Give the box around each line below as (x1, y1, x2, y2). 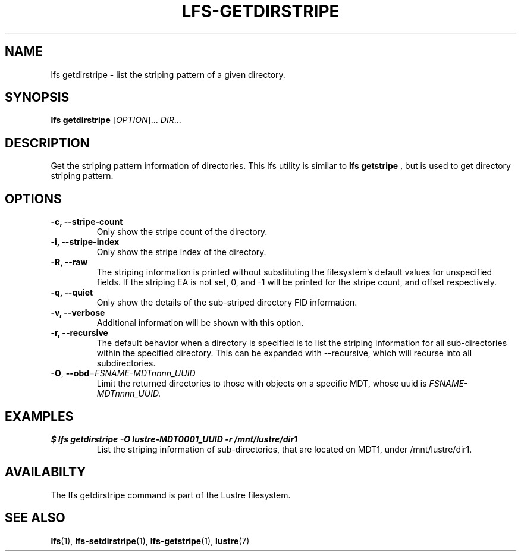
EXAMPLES (5, 409, 74, 424)
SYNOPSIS (5, 90, 70, 105)
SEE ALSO (5, 510, 65, 526)
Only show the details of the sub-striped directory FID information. (96, 297, 357, 308)
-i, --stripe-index (51, 237, 120, 247)
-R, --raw (51, 257, 88, 268)
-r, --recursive (51, 328, 108, 338)
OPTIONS (5, 191, 62, 206)
